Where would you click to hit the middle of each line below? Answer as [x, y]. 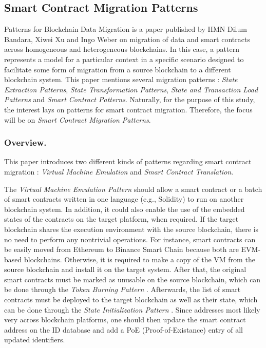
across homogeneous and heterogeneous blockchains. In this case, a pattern [122, 49]
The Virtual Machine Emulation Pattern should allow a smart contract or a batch [133, 189]
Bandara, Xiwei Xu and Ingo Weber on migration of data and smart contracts [127, 39]
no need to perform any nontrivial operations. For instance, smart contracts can [130, 239]
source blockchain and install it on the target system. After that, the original [125, 269]
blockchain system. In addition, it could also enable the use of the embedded [125, 209]
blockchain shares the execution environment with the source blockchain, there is [131, 229]
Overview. [25, 142]
